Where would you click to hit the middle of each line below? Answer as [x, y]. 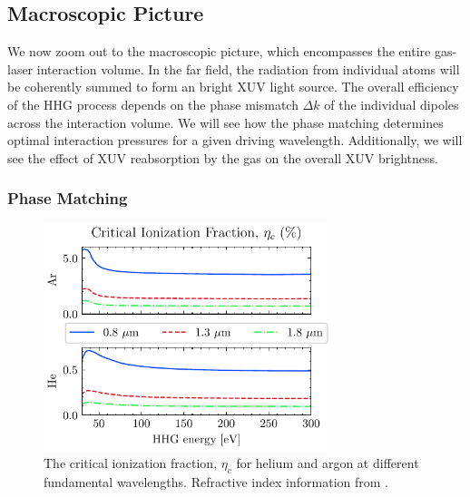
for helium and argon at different [328, 463]
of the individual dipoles [392, 104]
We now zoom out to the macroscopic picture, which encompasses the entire [219, 51]
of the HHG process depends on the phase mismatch [153, 104]
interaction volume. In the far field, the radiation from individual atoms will [248, 68]
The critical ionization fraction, [131, 463]
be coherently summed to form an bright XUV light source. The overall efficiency [233, 87]
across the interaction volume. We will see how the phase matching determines [225, 122]
